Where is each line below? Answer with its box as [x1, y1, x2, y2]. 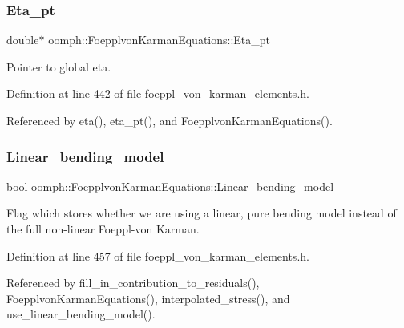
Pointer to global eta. [6, 58, 111, 75]
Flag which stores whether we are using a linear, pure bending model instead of [6, 204, 397, 221]
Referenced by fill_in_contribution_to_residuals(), [6, 274, 260, 291]
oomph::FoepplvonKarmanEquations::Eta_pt [48, 31, 271, 48]
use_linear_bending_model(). [6, 306, 156, 322]
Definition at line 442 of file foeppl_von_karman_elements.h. [6, 85, 309, 102]
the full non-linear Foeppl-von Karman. [6, 221, 200, 237]
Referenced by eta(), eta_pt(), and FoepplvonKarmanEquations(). [6, 112, 333, 128]
